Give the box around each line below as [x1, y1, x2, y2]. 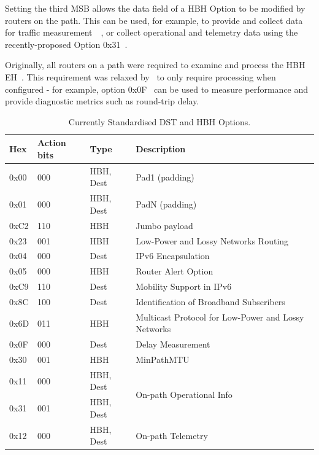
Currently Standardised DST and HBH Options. [68, 115, 251, 128]
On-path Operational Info [136, 387, 233, 400]
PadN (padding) [136, 198, 197, 211]
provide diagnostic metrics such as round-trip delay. [5, 95, 199, 107]
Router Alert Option [136, 265, 213, 278]
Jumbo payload [136, 219, 193, 231]
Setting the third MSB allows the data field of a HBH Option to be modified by [5, 2, 306, 14]
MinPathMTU [136, 353, 190, 365]
